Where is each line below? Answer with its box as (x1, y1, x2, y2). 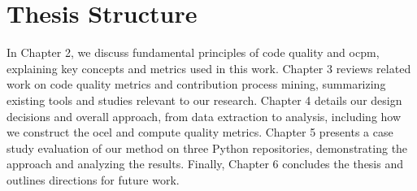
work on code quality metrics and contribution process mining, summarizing (7, 76, 386, 93)
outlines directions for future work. (7, 171, 180, 188)
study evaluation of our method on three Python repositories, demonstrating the (7, 139, 408, 156)
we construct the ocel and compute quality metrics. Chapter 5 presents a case (7, 124, 393, 141)
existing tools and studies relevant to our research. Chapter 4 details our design (7, 91, 402, 108)
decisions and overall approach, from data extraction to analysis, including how (7, 107, 402, 124)
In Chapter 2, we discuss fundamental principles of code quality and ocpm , (7, 44, 380, 61)
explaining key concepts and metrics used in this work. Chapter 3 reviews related (7, 59, 411, 76)
